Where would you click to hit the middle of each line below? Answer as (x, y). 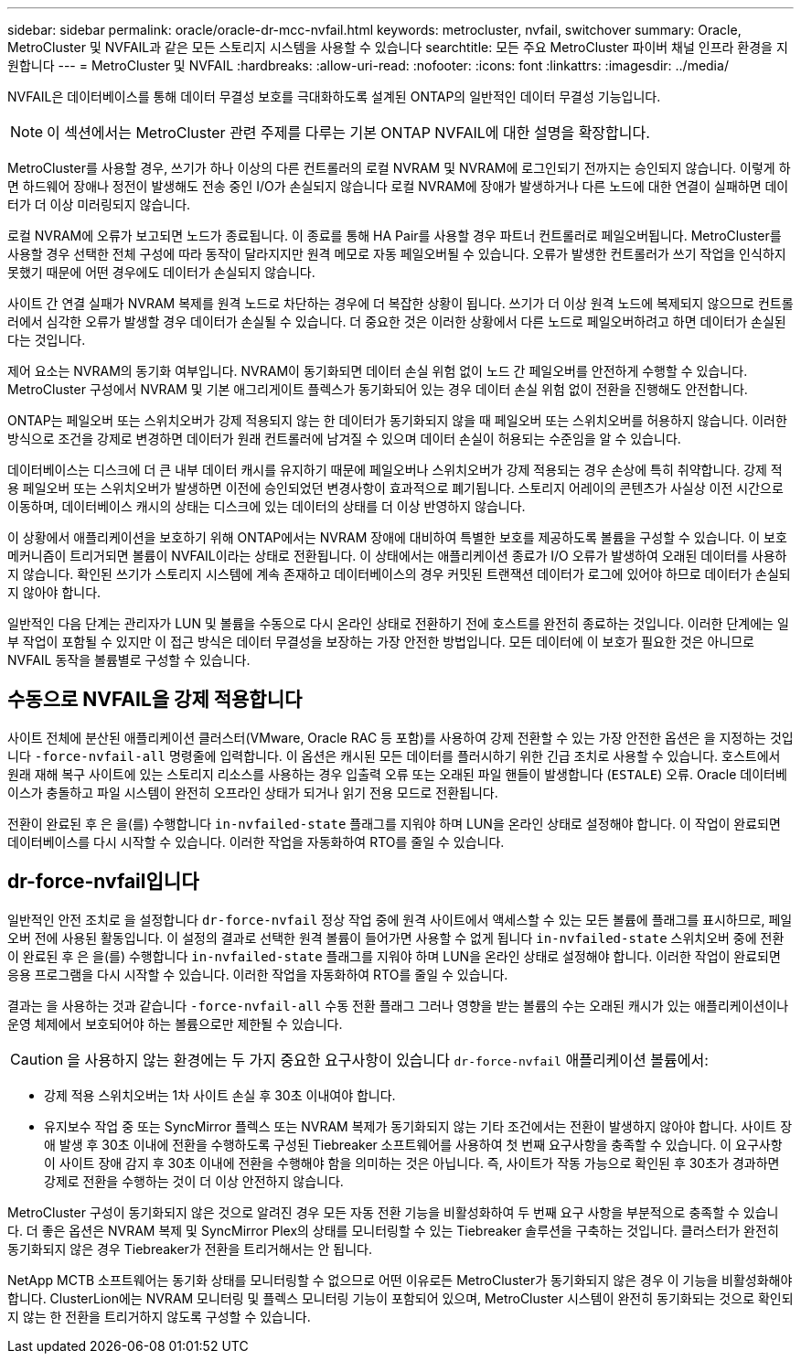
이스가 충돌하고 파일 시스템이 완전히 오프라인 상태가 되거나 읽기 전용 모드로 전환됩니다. (253, 792)
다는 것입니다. (47, 340)
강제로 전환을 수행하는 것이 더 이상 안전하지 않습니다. (194, 1181)
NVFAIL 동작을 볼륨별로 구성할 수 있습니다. (129, 660)
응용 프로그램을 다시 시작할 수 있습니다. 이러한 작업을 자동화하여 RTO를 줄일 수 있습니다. (258, 974)
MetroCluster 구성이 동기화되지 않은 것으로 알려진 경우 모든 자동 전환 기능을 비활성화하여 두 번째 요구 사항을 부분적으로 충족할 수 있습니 (393, 1212)
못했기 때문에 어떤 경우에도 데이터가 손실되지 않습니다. (161, 272)
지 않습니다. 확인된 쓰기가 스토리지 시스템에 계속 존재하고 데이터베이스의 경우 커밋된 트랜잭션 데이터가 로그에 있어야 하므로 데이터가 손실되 (399, 574)
